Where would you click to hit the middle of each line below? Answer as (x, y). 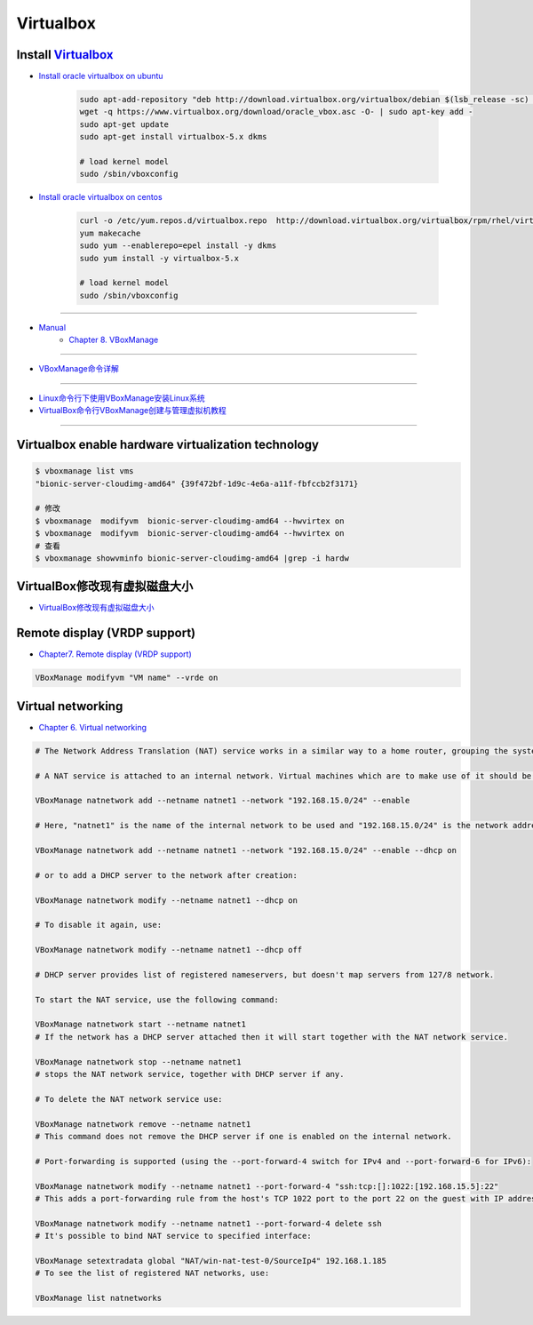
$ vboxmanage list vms (84, 471)
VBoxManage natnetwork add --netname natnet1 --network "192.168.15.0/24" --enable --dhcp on (246, 850)
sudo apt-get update (124, 124)
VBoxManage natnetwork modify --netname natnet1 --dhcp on (166, 900)
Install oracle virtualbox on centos (101, 197)
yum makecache (110, 233)
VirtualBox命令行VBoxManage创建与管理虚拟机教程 (132, 411)
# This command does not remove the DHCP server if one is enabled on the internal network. (243, 1136)
